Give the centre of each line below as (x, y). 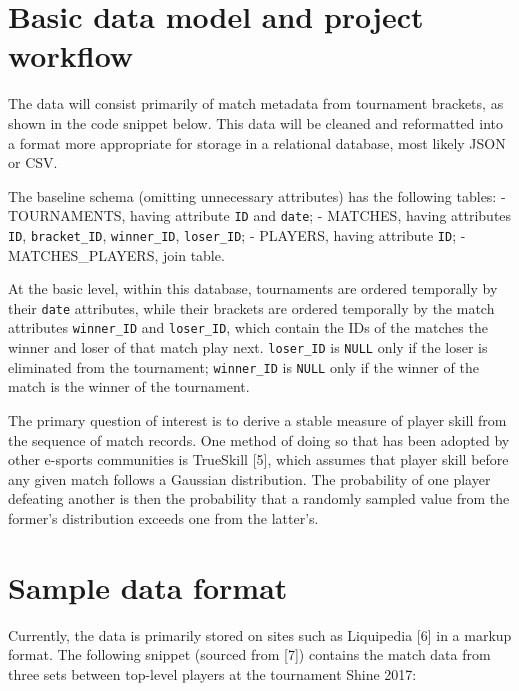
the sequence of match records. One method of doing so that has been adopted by (259, 439)
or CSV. (33, 162)
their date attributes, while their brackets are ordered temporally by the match (251, 307)
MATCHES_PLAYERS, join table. (116, 254)
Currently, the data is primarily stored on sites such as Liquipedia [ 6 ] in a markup (260, 634)
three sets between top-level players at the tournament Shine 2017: (212, 673)
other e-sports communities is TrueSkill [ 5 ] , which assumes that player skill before (258, 459)
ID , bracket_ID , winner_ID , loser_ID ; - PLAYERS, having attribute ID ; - (237, 234)
